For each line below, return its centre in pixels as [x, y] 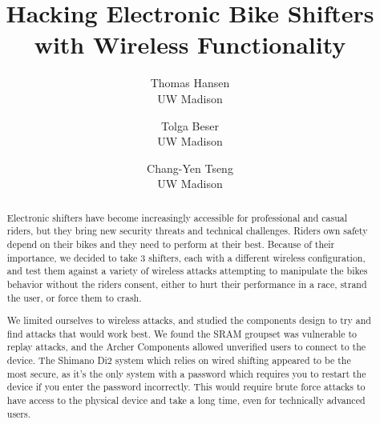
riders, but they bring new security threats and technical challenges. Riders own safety [187, 231]
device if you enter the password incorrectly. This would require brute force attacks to [186, 387]
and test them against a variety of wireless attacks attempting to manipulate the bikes [187, 271]
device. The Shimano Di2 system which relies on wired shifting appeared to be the [179, 360]
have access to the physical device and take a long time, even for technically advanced [186, 400]
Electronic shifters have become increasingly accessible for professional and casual [177, 217]
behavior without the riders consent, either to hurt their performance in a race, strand [187, 284]
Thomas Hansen [190, 83]
